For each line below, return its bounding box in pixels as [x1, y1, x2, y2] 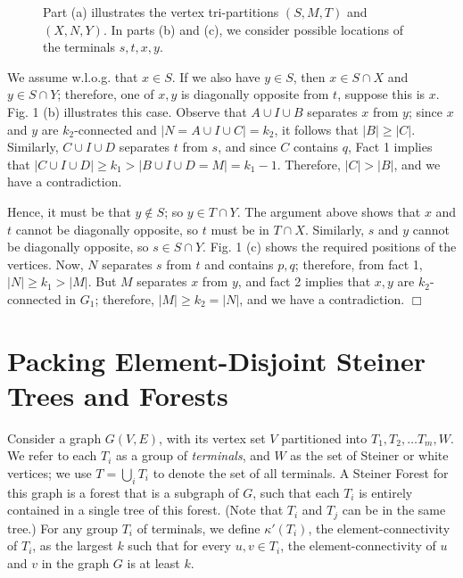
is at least [127, 554, 180, 573]
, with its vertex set [159, 428, 266, 447]
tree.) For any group [7, 518, 118, 537]
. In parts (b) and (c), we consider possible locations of [103, 20, 403, 38]
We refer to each [7, 446, 97, 465]
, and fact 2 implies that [237, 272, 371, 291]
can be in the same [342, 500, 446, 519]
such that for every [128, 536, 231, 555]
